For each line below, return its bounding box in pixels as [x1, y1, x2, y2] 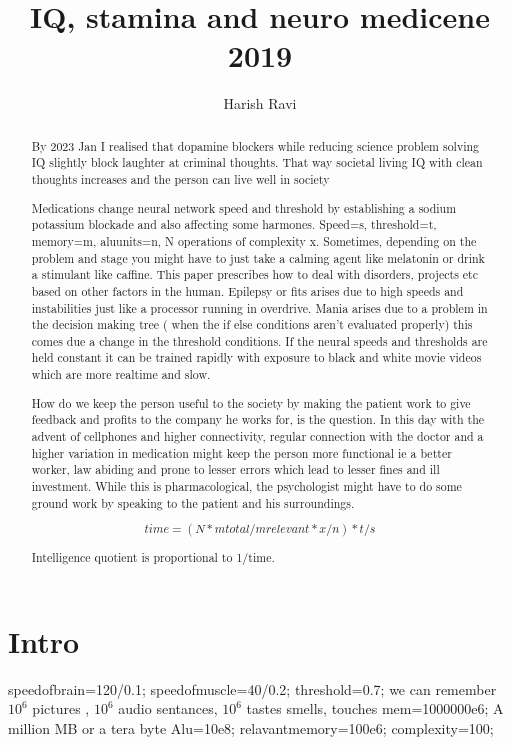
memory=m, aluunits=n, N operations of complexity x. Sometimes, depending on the [31, 232, 477, 249]
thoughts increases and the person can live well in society [31, 171, 330, 188]
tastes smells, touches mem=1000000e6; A [246, 698, 504, 719]
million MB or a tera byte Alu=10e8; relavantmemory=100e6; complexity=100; [8, 717, 494, 738]
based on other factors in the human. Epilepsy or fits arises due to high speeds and [31, 282, 464, 299]
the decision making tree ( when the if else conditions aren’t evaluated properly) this [31, 316, 473, 333]
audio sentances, [118, 698, 218, 719]
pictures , [32, 698, 90, 719]
